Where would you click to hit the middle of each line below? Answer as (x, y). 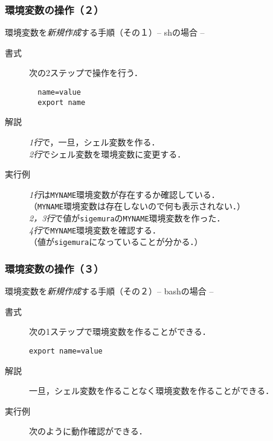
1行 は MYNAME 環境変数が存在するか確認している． (124, 194)
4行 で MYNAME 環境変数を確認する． (95, 230)
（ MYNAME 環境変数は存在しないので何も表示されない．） (137, 206)
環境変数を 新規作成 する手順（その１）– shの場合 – (105, 32)
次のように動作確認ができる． (88, 431)
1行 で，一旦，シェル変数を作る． (95, 141)
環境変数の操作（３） (54, 268)
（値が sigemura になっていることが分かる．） (116, 242)
